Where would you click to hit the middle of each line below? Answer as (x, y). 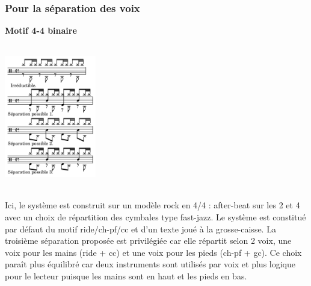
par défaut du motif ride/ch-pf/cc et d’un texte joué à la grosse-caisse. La (140, 228)
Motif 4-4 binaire (41, 30)
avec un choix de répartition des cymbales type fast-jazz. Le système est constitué (155, 216)
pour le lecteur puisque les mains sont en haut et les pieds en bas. (126, 275)
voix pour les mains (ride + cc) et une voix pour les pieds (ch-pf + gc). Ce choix (153, 252)
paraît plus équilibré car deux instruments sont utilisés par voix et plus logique (150, 264)
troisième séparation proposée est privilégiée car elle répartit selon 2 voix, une (148, 241)
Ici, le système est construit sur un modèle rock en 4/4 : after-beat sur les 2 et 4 (152, 205)
